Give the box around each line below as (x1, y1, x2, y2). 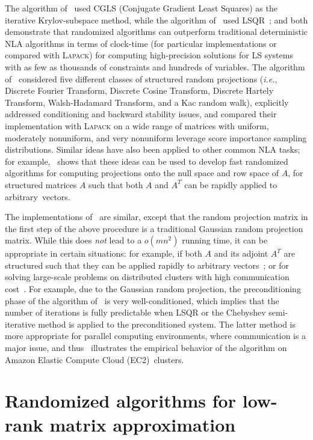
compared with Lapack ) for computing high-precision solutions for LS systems (5, 49, 293, 61)
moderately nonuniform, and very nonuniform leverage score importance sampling (5, 131, 307, 144)
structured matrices (5, 178, 77, 191)
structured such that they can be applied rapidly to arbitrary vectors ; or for (5, 258, 289, 271)
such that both (88, 178, 143, 191)
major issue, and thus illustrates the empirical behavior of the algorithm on (5, 341, 287, 354)
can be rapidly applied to (184, 178, 277, 191)
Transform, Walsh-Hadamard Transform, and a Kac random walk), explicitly (5, 96, 289, 108)
